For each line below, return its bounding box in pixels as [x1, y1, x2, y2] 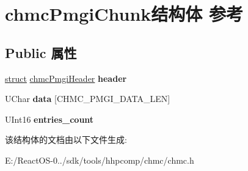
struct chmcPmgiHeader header [5, 71, 127, 84]
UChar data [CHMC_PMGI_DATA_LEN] [5, 92, 170, 105]
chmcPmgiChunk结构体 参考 [5, 1, 244, 26]
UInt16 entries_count [5, 112, 94, 125]
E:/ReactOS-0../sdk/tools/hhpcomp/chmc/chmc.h [5, 153, 194, 166]
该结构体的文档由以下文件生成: [5, 133, 127, 146]
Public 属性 [5, 43, 77, 62]
